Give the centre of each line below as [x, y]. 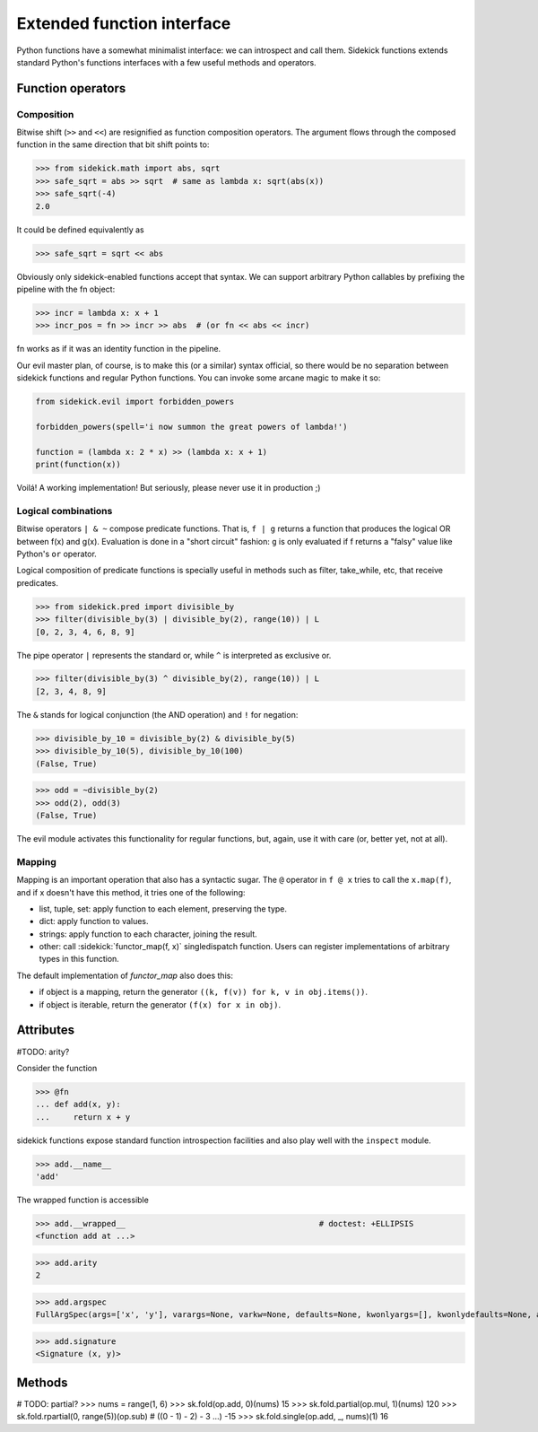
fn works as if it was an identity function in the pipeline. [119, 349]
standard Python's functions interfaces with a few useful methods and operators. [167, 62]
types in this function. [79, 959]
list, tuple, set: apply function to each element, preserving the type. [163, 908]
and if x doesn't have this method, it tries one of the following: [131, 892]
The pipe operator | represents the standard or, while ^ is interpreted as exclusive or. [174, 655]
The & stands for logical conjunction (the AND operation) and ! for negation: [157, 714]
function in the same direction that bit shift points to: [113, 144]
